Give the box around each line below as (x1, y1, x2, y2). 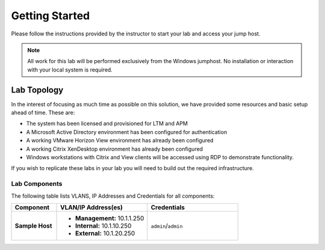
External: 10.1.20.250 (75, 229, 135, 237)
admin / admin (150, 221, 183, 230)
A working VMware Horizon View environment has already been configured (26, 137, 214, 144)
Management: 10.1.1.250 (75, 214, 144, 222)
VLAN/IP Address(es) (60, 203, 123, 212)
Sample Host (14, 221, 52, 230)
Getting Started (11, 9, 90, 22)
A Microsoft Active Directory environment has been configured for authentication (26, 128, 227, 135)
